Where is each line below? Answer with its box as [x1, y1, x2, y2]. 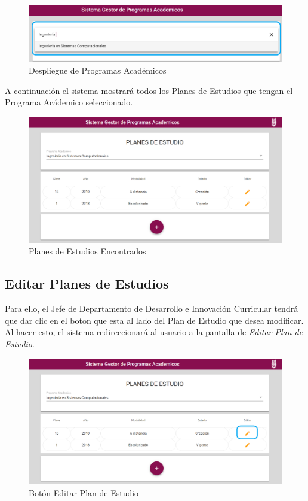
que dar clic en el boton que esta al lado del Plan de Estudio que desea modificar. [5, 314, 304, 326]
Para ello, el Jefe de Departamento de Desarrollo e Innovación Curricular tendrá [5, 302, 298, 315]
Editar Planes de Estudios [5, 274, 169, 293]
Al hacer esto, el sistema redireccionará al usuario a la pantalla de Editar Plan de [5, 326, 303, 338]
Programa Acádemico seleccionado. [5, 96, 133, 108]
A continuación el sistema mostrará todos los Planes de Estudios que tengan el [5, 84, 293, 96]
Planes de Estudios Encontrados [29, 245, 146, 257]
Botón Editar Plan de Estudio [29, 486, 139, 499]
